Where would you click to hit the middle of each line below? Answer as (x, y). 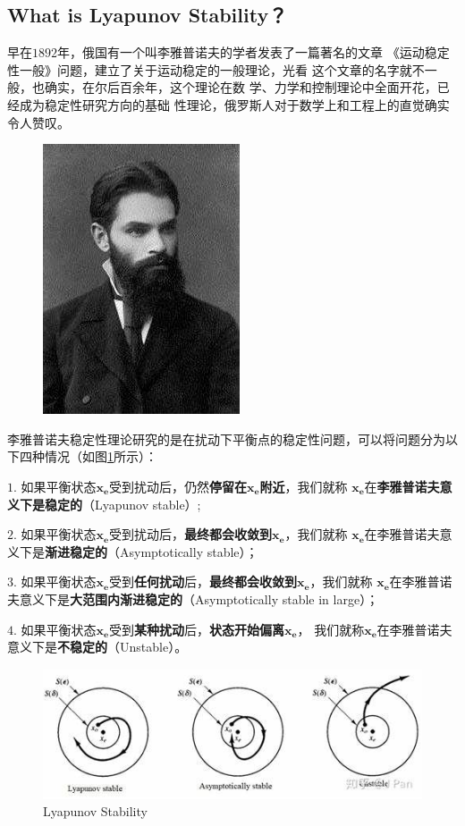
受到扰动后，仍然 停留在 (178, 486)
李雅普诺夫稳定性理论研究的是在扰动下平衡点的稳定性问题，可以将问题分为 (226, 438)
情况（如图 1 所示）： (101, 456)
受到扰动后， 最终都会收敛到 (191, 534)
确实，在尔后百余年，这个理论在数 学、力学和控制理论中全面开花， (241, 87)
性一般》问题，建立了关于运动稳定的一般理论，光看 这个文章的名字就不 (216, 69)
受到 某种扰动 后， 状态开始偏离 (197, 629)
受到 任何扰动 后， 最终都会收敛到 (203, 582)
